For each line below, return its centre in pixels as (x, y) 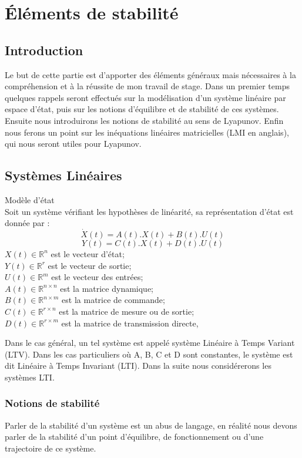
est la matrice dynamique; (107, 288)
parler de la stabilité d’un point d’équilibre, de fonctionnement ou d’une (134, 437)
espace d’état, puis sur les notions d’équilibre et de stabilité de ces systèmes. (142, 109)
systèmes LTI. (30, 377)
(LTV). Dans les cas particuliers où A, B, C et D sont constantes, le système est (149, 354)
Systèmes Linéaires (63, 175)
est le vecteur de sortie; (90, 265)
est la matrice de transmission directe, (130, 323)
